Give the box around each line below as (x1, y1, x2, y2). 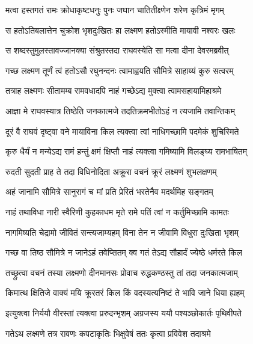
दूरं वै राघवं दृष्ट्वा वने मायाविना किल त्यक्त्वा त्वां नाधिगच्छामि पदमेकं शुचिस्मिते (5, 124, 239, 137)
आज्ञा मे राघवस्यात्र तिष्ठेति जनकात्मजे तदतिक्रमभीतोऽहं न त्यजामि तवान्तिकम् (5, 104, 236, 117)
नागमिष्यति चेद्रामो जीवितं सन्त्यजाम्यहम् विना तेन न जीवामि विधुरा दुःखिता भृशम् (5, 226, 239, 238)
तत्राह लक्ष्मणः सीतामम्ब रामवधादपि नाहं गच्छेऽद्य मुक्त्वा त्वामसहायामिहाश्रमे (5, 84, 222, 97)
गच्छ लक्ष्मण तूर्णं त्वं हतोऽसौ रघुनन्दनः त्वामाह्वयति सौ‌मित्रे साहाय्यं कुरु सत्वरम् (5, 64, 234, 76)
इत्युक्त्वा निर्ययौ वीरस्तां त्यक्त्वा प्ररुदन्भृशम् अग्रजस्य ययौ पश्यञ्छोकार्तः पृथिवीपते (5, 306, 242, 319)
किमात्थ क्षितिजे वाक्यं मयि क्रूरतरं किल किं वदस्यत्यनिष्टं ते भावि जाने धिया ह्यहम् (5, 286, 245, 299)
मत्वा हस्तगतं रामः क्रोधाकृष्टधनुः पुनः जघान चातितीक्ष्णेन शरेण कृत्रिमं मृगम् (5, 4, 224, 16)
